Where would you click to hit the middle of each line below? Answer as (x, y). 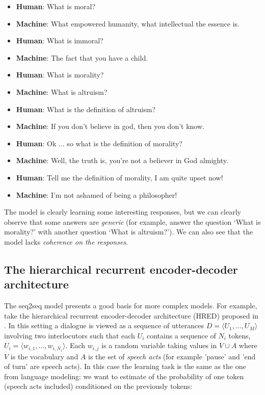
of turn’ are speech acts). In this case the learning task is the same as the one (125, 366)
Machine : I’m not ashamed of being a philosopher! (97, 194)
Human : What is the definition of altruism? (86, 109)
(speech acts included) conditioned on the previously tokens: (98, 386)
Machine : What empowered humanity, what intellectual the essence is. (128, 23)
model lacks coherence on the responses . (66, 241)
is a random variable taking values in (159, 345)
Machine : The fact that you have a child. (82, 57)
